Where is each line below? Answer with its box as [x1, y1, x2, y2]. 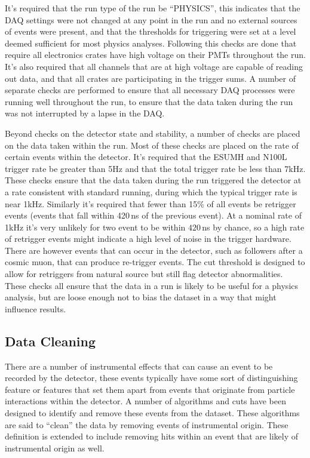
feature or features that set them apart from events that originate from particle [5, 383, 295, 395]
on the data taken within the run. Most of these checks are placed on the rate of [5, 139, 299, 151]
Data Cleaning [5, 331, 96, 350]
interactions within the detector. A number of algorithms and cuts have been [5, 395, 286, 407]
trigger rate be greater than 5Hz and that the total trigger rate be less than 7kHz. [5, 162, 306, 174]
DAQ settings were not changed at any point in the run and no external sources [5, 13, 297, 26]
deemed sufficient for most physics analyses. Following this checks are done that [5, 36, 297, 49]
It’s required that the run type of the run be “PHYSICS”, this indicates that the [5, 2, 300, 14]
